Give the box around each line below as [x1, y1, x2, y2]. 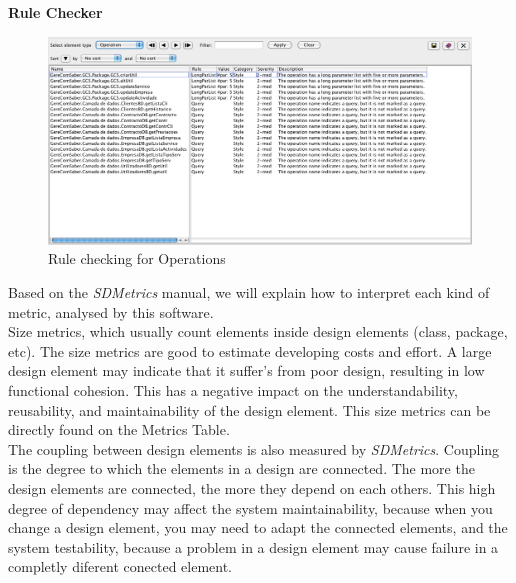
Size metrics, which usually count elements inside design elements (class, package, [8, 321, 508, 342]
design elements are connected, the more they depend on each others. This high [8, 477, 496, 498]
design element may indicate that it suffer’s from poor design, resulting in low [8, 360, 485, 381]
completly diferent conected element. [8, 556, 233, 577]
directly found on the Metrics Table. [8, 419, 230, 440]
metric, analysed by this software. [8, 301, 214, 322]
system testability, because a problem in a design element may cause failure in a [8, 536, 499, 557]
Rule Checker [8, 2, 103, 22]
